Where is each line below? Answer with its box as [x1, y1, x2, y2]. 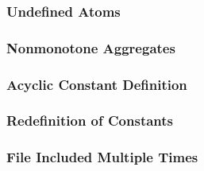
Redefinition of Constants [6, 111, 174, 130]
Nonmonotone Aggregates [6, 37, 175, 57]
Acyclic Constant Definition [6, 74, 187, 94]
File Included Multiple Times [6, 147, 198, 167]
